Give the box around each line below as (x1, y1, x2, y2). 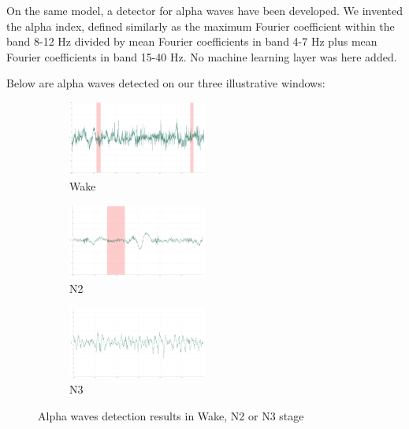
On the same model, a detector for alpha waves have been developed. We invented (6, 2, 403, 18)
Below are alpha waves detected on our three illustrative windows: (6, 75, 325, 91)
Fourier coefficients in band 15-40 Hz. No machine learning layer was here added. (6, 48, 397, 65)
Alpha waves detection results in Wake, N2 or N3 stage (38, 407, 304, 423)
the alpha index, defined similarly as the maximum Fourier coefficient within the (6, 17, 395, 34)
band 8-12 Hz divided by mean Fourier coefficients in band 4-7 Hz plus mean (6, 33, 377, 50)
